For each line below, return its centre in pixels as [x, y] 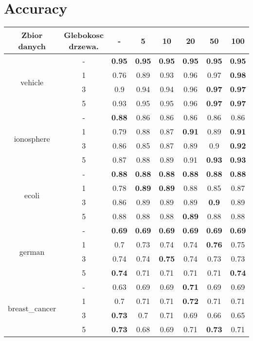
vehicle [32, 82]
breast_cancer [32, 308]
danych [32, 46]
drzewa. [84, 46]
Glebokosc [84, 35]
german [32, 251]
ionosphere [32, 138]
